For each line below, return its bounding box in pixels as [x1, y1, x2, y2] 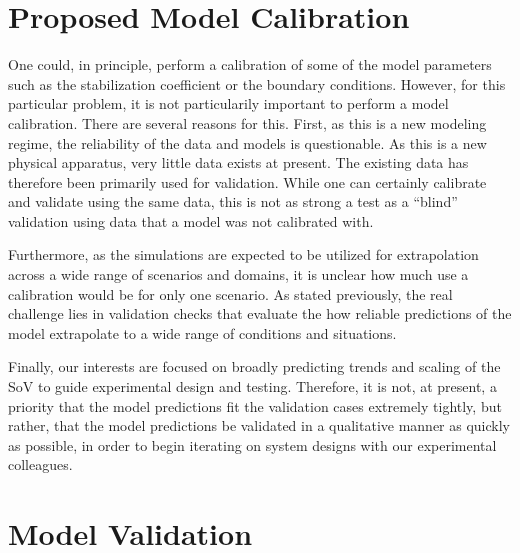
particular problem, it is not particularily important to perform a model [8, 93, 449, 114]
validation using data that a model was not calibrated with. [8, 210, 374, 231]
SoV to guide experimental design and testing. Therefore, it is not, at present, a [8, 376, 497, 397]
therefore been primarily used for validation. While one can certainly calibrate [8, 171, 487, 192]
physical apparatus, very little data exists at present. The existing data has [8, 152, 469, 173]
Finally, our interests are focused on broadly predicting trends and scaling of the [8, 356, 501, 377]
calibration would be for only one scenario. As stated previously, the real [8, 283, 453, 304]
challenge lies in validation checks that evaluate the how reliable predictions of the [8, 303, 512, 324]
